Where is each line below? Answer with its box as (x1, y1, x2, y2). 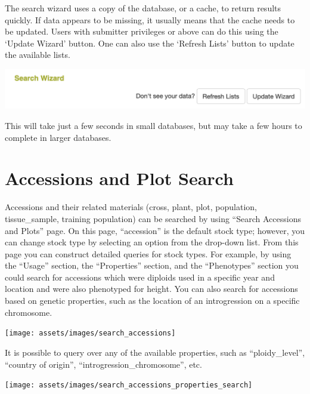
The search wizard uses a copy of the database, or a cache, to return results (5, 2, 281, 14)
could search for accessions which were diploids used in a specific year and (5, 270, 275, 283)
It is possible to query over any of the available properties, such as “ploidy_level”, (5, 346, 305, 358)
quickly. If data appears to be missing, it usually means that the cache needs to (5, 13, 295, 26)
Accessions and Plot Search (5, 166, 234, 190)
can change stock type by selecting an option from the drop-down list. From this (5, 236, 299, 248)
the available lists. (5, 48, 70, 61)
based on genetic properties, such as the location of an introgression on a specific (5, 294, 300, 307)
